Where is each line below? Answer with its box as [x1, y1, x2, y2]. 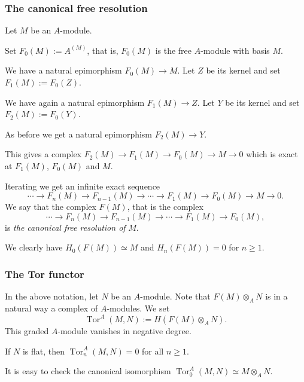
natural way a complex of [5, 301, 98, 314]
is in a [265, 290, 288, 302]
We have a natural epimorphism [5, 64, 122, 77]
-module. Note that [140, 290, 211, 302]
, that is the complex [127, 200, 203, 213]
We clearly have [5, 241, 63, 253]
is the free [155, 44, 192, 56]
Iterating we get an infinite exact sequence [5, 179, 160, 192]
